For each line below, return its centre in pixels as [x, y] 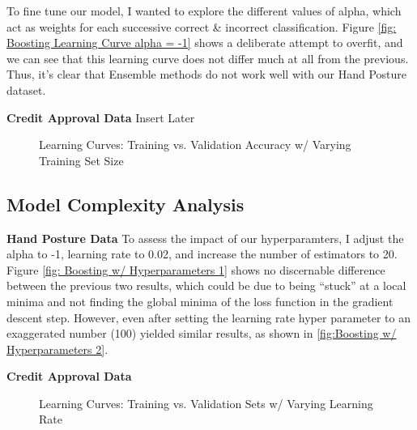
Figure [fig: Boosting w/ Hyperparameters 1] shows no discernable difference [196, 269]
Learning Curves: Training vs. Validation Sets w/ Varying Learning [206, 403]
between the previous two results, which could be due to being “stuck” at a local [206, 285]
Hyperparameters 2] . [57, 349]
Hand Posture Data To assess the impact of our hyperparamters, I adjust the [205, 238]
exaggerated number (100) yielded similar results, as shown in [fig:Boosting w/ [202, 333]
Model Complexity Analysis [126, 204]
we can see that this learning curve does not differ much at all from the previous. [208, 58]
